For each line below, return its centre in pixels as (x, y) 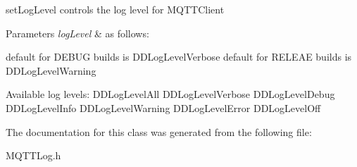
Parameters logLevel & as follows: (77, 33)
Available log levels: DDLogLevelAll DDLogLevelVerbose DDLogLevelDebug (170, 94)
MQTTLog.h (33, 155)
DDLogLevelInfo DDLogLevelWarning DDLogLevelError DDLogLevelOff (163, 107)
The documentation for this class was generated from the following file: (159, 131)
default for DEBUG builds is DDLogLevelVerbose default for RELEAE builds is (179, 57)
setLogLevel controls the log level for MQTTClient (115, 9)
